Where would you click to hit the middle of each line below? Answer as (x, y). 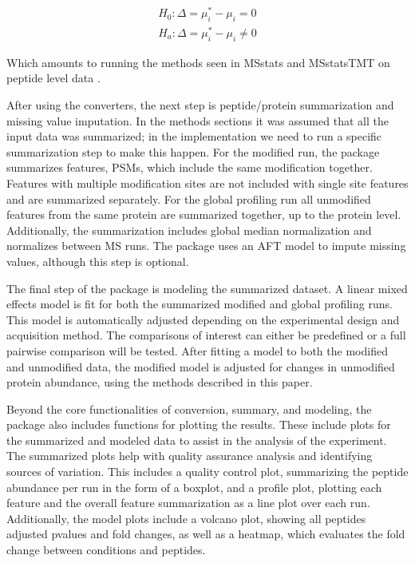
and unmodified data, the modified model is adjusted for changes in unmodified (201, 366)
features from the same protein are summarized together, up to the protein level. (204, 214)
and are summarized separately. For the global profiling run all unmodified (189, 198)
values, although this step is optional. (98, 261)
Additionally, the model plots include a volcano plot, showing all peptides (186, 518)
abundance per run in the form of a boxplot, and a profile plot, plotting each (194, 487)
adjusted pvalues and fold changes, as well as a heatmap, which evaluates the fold (206, 534)
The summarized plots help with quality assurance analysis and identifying (190, 456)
